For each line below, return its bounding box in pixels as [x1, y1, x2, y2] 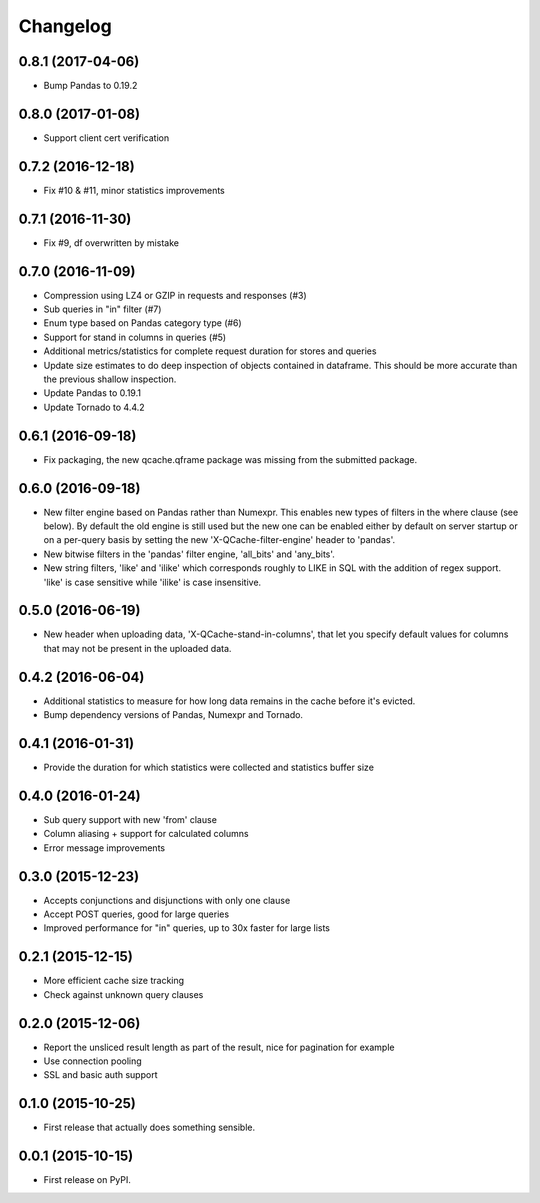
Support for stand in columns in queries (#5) [43, 331, 227, 343]
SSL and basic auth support [43, 1069, 158, 1081]
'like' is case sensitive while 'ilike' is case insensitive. [43, 576, 262, 588]
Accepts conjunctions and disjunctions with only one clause [43, 894, 291, 906]
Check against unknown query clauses [43, 988, 204, 1000]
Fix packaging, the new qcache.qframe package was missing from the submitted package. [43, 453, 418, 465]
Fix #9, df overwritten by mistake [43, 236, 180, 249]
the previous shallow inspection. [43, 373, 177, 385]
